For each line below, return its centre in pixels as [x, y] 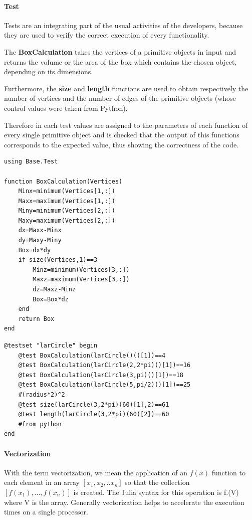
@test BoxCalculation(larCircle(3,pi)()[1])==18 [101, 375]
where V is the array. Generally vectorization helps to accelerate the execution [124, 502]
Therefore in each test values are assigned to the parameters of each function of [126, 125]
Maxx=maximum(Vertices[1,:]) [67, 201]
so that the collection [157, 482]
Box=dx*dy [35, 250]
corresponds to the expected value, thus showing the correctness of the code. [121, 144]
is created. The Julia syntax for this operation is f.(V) [156, 492]
